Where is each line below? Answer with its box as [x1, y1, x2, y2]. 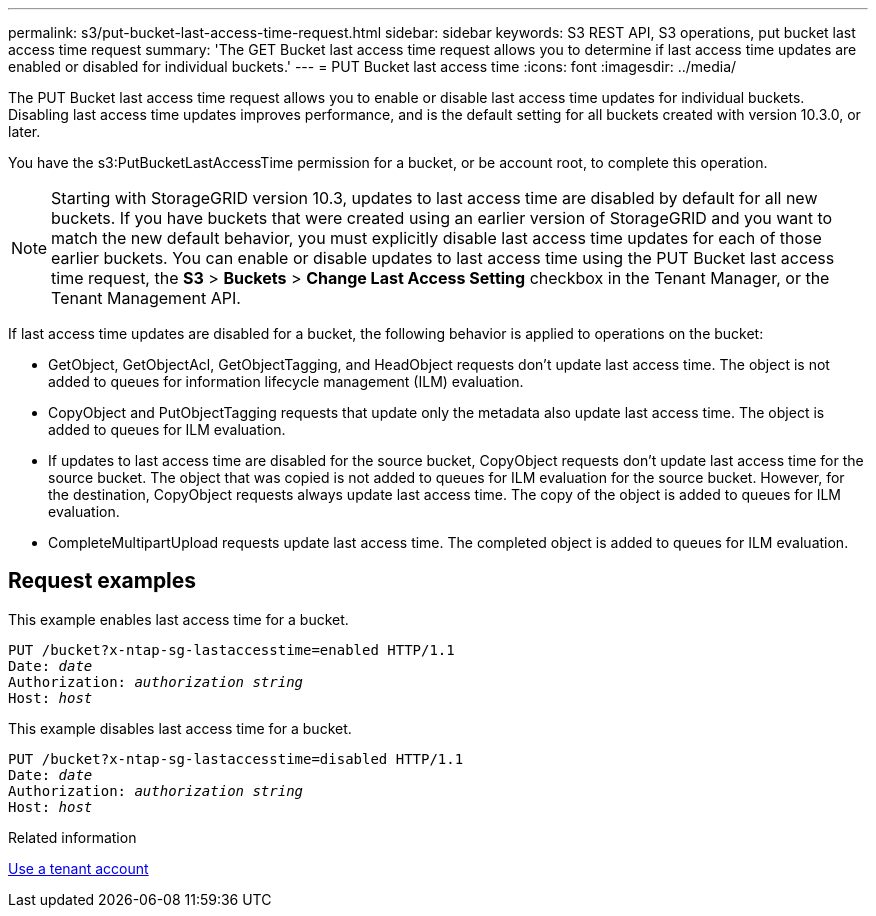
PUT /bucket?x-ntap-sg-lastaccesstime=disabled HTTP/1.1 [8, 750, 464, 767]
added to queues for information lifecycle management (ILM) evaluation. [48, 373, 524, 390]
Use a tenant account [8, 859, 149, 877]
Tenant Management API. [51, 288, 241, 308]
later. [8, 123, 41, 140]
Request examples [8, 568, 197, 594]
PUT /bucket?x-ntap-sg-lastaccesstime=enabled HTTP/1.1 [8, 641, 455, 658]
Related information [8, 828, 137, 846]
